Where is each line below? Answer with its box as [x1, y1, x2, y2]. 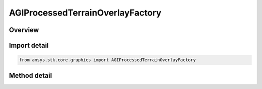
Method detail [9, 71, 52, 80]
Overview [9, 26, 39, 34]
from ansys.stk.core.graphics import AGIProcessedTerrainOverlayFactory [19, 57, 196, 63]
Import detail [9, 41, 49, 50]
